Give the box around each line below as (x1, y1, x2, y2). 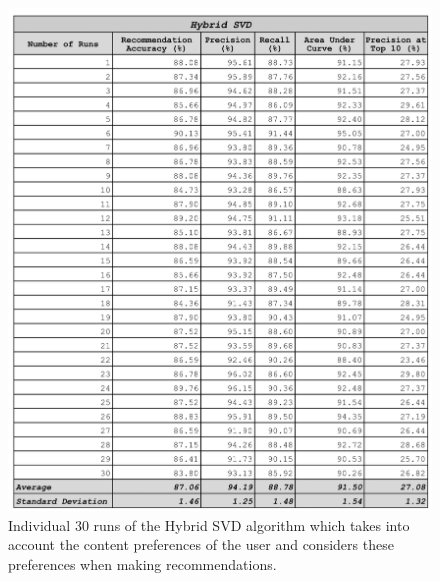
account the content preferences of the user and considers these (8, 534, 394, 555)
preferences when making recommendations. (8, 553, 277, 574)
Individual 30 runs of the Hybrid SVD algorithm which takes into (8, 514, 410, 535)
